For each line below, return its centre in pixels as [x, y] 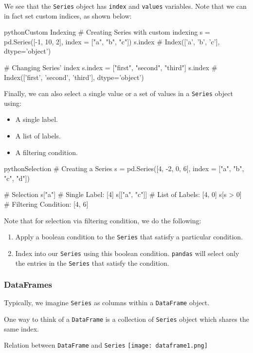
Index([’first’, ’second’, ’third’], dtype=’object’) [74, 77]
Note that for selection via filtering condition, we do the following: [103, 220]
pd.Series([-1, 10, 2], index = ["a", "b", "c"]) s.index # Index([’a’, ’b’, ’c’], [112, 41]
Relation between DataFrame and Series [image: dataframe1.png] [106, 345]
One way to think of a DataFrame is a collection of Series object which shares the [126, 319]
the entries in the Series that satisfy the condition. [92, 263]
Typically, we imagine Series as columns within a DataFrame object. [107, 303]
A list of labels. [38, 136]
